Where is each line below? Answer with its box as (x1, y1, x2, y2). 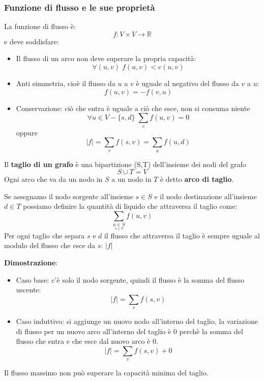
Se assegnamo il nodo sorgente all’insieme (4, 190, 133, 201)
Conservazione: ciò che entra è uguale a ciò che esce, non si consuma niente (16, 102, 250, 113)
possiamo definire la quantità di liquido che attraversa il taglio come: (23, 201, 238, 211)
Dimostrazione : (4, 257, 58, 268)
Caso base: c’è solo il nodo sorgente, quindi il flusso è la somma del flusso (16, 274, 245, 285)
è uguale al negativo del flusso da (136, 78, 239, 88)
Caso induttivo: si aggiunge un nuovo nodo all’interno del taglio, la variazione (16, 316, 258, 326)
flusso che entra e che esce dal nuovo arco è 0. (16, 336, 158, 346)
